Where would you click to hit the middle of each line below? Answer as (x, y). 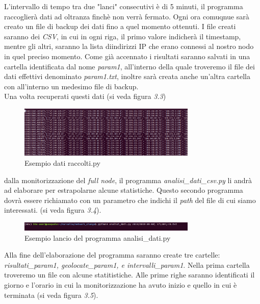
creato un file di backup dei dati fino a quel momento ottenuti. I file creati (120, 26)
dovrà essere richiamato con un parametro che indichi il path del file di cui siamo (130, 200)
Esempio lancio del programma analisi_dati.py (98, 237)
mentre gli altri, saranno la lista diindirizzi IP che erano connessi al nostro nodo (129, 46)
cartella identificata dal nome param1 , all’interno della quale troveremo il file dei (129, 66)
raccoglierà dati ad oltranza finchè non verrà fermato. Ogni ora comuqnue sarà (127, 16)
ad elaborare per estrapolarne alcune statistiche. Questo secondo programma (124, 190)
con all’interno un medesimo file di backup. (71, 86)
